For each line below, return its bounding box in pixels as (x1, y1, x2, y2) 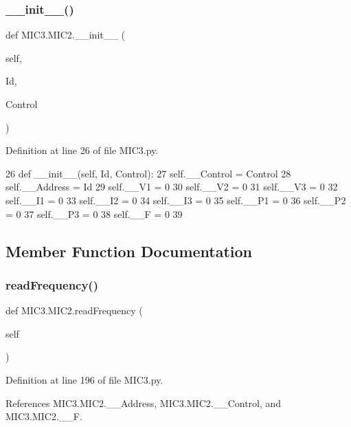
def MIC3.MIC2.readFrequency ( (5, 303, 143, 318)
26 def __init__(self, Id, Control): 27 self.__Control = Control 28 (5, 166, 291, 180)
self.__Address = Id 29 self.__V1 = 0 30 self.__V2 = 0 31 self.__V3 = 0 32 (5, 179, 338, 194)
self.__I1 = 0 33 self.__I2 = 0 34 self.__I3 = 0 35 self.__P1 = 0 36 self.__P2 (5, 193, 346, 207)
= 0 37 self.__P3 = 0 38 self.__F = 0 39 (5, 206, 183, 221)
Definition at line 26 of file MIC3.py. (5, 143, 159, 157)
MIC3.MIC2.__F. (5, 409, 82, 424)
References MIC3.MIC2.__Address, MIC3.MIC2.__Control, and (5, 395, 282, 410)
